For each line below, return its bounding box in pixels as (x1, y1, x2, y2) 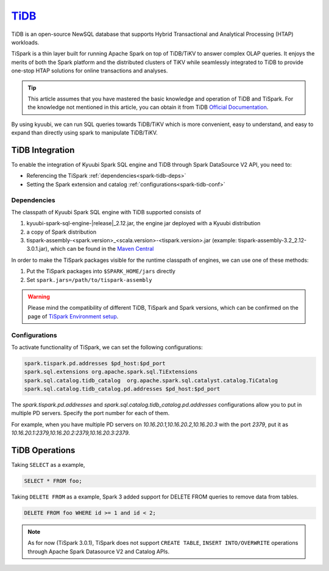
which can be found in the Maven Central (50, 245, 154, 253)
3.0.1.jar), (26, 245, 49, 253)
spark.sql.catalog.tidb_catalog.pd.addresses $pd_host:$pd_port (24, 385, 221, 393)
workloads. (11, 38, 40, 46)
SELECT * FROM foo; (24, 478, 82, 485)
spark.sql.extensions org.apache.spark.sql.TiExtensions (24, 368, 198, 376)
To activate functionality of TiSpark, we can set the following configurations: (11, 343, 203, 351)
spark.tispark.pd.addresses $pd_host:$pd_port (24, 360, 166, 366)
